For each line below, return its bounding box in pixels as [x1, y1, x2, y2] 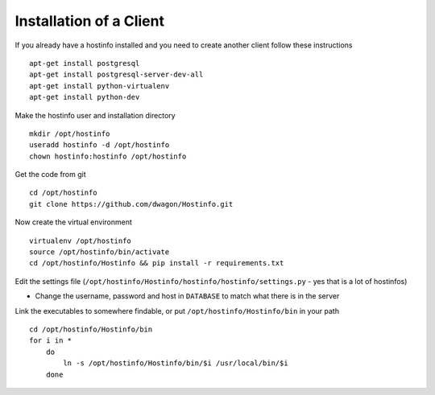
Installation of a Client [14, 12, 165, 30]
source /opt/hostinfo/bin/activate [29, 248, 170, 257]
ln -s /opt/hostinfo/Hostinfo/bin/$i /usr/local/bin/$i [63, 359, 289, 368]
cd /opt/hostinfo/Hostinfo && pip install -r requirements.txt [29, 258, 284, 268]
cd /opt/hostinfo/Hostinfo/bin [29, 324, 153, 334]
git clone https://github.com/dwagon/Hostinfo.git [29, 200, 234, 208]
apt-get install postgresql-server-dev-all [29, 70, 204, 80]
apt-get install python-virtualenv [29, 81, 170, 90]
